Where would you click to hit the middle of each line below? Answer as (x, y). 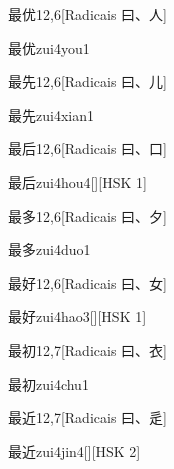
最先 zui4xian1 (51, 114)
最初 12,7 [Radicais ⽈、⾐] (87, 349)
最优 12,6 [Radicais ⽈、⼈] (87, 14)
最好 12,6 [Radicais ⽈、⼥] (87, 282)
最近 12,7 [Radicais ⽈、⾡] (87, 417)
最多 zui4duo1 (49, 249)
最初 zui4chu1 (48, 383)
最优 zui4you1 (49, 47)
